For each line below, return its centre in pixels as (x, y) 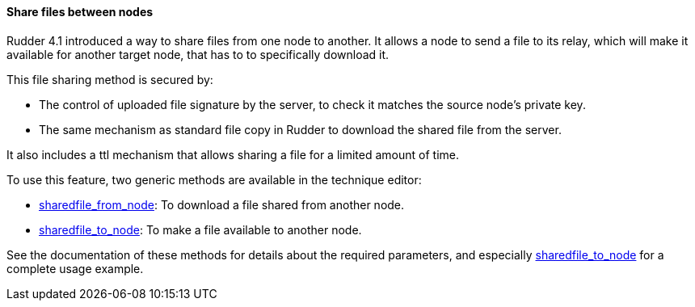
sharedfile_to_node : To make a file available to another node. (200, 229)
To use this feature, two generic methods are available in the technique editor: (214, 179)
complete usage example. (75, 268)
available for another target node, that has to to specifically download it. (198, 54)
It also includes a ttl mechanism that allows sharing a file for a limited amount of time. (233, 154)
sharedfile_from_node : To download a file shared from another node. (222, 204)
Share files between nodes (80, 12)
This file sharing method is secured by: (110, 79)
